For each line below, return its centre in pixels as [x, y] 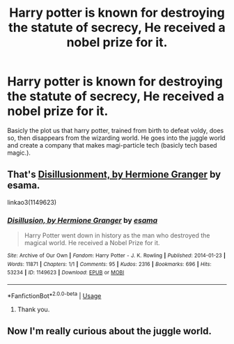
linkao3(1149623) [32, 202]
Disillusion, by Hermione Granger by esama [83, 220]
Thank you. [33, 309]
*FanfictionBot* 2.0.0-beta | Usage [54, 295]
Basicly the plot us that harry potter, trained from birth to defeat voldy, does [116, 130]
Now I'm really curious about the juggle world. [110, 331]
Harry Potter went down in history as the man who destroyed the [117, 235]
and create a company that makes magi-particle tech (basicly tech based [112, 145]
